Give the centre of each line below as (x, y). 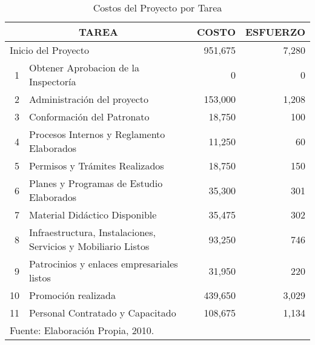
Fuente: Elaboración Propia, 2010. (82, 330)
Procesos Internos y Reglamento (97, 134)
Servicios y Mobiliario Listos (89, 246)
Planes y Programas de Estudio (96, 183)
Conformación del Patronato (89, 117)
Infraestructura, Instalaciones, (92, 232)
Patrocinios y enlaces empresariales (104, 264)
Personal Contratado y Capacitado (103, 313)
